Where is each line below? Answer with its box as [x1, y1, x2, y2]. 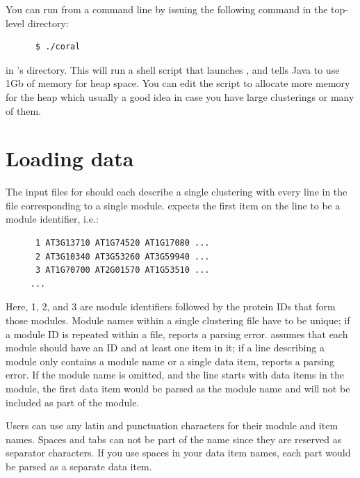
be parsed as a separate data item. [6, 459, 152, 473]
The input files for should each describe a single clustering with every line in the [6, 184, 347, 199]
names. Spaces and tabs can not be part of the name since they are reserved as [6, 431, 342, 446]
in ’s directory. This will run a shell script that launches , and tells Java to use [6, 62, 340, 77]
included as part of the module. [6, 395, 140, 409]
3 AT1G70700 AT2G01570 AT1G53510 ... [35, 265, 210, 276]
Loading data [6, 144, 134, 173]
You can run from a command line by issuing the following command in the [6, 2, 328, 16]
